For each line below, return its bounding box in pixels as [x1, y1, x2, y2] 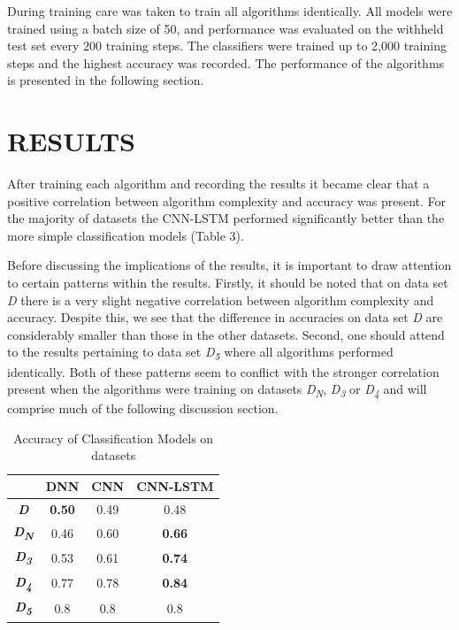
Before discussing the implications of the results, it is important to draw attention [7, 256, 452, 274]
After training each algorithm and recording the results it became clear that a [7, 174, 430, 193]
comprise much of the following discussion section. [7, 399, 279, 418]
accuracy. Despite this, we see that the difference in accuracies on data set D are [7, 308, 443, 327]
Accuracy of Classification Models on [13, 428, 214, 447]
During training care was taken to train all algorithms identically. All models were [7, 2, 453, 19]
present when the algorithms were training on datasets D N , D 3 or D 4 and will [7, 380, 427, 400]
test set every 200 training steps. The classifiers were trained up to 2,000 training [7, 36, 447, 55]
